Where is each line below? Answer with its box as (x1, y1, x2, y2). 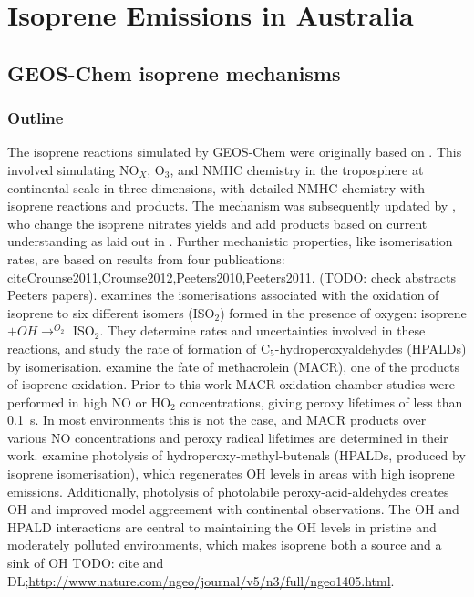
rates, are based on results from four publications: (7, 249, 285, 268)
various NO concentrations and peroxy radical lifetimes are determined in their (7, 427, 448, 447)
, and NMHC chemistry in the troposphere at (170, 160, 424, 179)
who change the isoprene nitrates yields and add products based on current (7, 213, 428, 232)
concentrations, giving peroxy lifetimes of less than (180, 392, 463, 411)
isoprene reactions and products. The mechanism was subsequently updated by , (7, 196, 456, 215)
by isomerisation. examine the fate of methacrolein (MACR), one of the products (7, 356, 459, 376)
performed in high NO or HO (7, 392, 171, 411)
